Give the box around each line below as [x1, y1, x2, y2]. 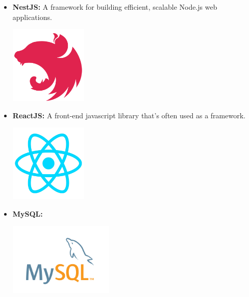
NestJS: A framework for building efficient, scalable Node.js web [12, 2, 217, 12]
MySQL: [12, 208, 43, 219]
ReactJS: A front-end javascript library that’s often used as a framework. [12, 110, 245, 120]
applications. [12, 11, 52, 22]
